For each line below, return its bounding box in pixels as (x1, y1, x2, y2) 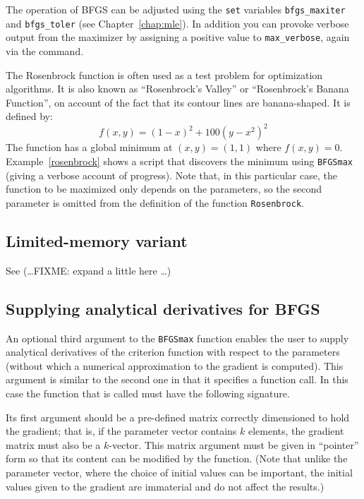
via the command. (6, 43, 84, 58)
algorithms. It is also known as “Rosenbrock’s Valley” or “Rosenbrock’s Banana (6, 81, 349, 96)
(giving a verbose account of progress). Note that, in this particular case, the (6, 167, 337, 182)
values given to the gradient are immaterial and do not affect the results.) (6, 479, 324, 493)
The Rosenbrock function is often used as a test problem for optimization (6, 67, 323, 82)
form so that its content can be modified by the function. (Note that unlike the (6, 451, 348, 466)
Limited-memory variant (6, 229, 188, 251)
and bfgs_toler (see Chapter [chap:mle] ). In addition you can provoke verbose (6, 16, 349, 30)
